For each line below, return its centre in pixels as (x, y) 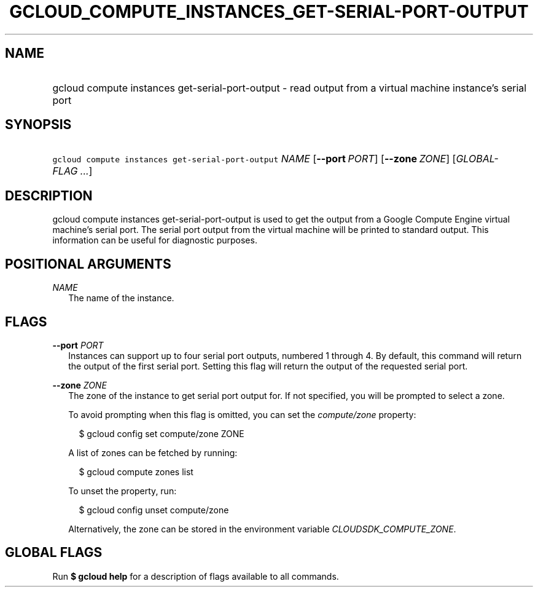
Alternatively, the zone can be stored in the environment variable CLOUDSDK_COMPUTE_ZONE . (262, 529)
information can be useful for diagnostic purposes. (155, 240)
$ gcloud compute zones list (136, 472)
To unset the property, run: (123, 491)
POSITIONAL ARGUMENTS (88, 264)
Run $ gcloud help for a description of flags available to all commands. (196, 576)
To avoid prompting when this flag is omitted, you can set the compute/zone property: (242, 414)
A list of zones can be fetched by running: (153, 452)
